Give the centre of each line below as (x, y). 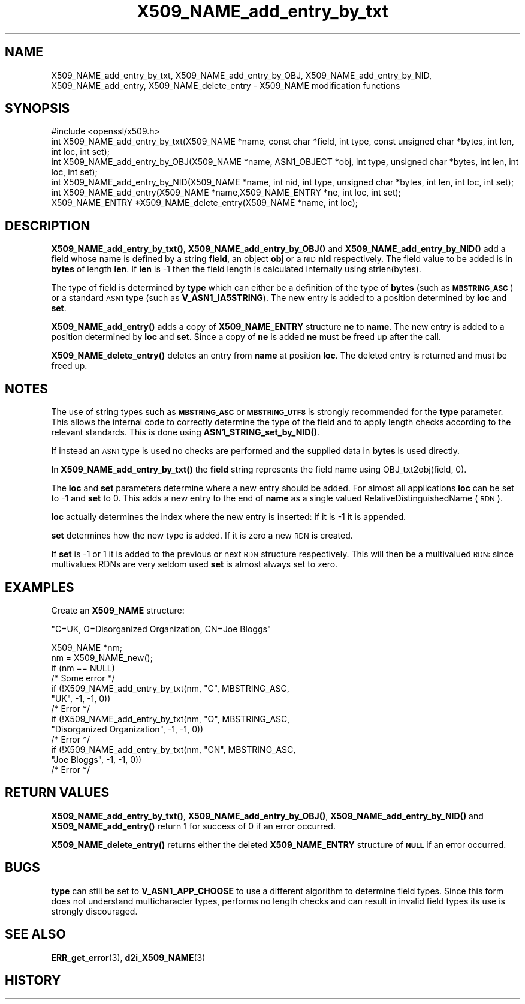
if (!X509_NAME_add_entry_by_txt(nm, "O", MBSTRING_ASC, (171, 719)
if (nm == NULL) (83, 668)
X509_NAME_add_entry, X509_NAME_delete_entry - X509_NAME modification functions (226, 85)
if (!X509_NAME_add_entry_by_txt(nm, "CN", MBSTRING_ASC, (174, 749)
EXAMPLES (40, 587)
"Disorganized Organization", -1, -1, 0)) (127, 729)
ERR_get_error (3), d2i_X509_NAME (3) (128, 957)
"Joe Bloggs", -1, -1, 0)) (96, 759)
